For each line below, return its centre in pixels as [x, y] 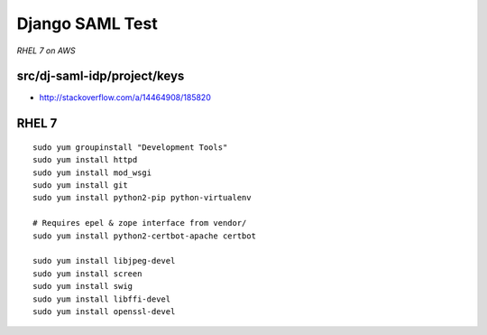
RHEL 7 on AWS [46, 51]
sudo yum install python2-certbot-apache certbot [145, 236]
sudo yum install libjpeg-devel [104, 261]
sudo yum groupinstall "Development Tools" [130, 147]
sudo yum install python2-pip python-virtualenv [142, 198]
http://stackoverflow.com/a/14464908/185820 [125, 98]
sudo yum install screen [87, 274]
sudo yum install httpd [85, 160]
